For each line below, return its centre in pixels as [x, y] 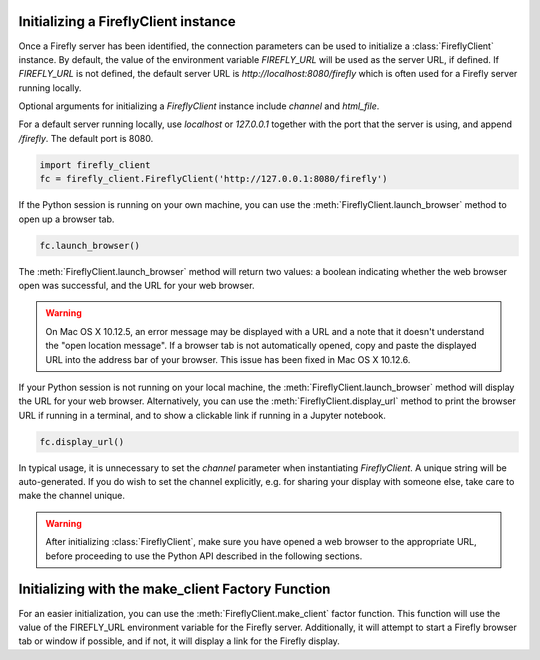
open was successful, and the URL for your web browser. [136, 285]
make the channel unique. [71, 496]
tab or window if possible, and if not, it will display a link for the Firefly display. [179, 641]
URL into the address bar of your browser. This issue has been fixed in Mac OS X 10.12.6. [228, 359]
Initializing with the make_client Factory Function [174, 589]
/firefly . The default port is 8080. [86, 138]
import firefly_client [95, 164]
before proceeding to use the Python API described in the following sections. [204, 556]
